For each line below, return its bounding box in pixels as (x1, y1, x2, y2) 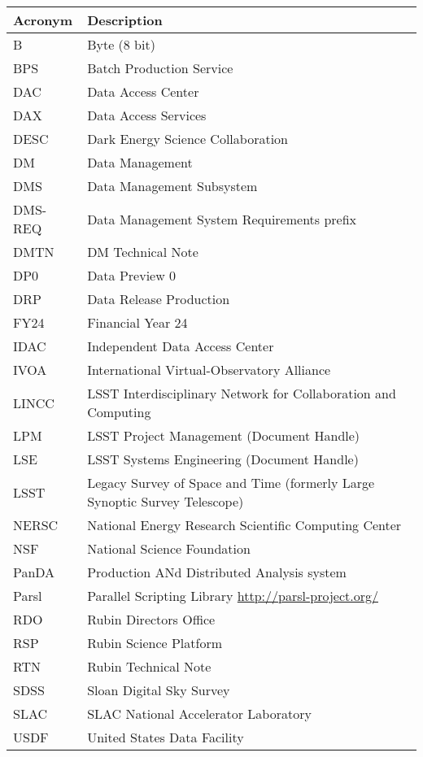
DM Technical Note (87, 242, 198, 261)
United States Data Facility (87, 728, 244, 746)
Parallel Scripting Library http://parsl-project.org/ (87, 586, 378, 605)
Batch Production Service (87, 59, 233, 77)
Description (87, 11, 163, 29)
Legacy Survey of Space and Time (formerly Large (87, 473, 375, 492)
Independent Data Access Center (87, 337, 274, 355)
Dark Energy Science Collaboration (87, 129, 288, 148)
